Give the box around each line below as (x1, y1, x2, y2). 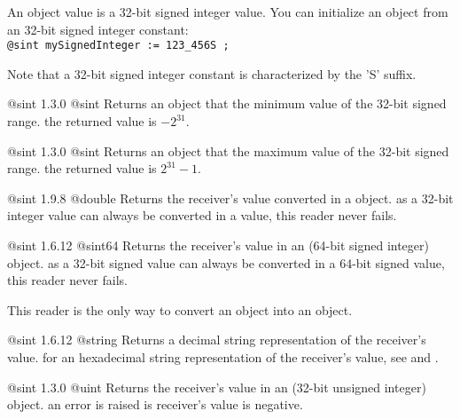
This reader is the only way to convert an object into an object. (7, 300, 353, 319)
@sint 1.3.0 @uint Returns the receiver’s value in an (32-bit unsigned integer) (7, 377, 426, 396)
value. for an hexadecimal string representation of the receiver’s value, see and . (7, 347, 439, 366)
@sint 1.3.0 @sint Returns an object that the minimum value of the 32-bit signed (7, 94, 447, 113)
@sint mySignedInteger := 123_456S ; (7, 39, 230, 52)
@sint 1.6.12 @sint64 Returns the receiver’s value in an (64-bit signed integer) (7, 236, 429, 254)
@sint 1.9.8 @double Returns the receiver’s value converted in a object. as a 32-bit (7, 188, 454, 207)
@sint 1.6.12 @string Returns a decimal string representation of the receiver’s (7, 330, 426, 349)
